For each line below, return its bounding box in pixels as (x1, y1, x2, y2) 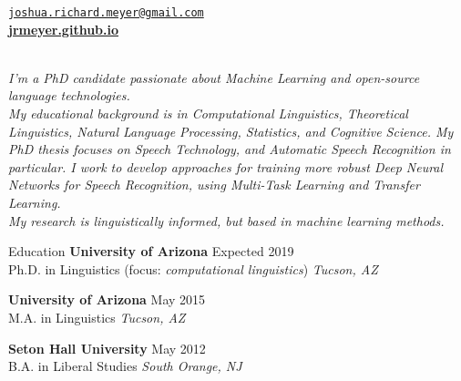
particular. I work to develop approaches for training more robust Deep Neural (8, 157, 444, 176)
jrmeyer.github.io (8, 19, 119, 38)
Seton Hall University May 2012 (8, 338, 206, 357)
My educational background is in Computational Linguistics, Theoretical (8, 104, 408, 123)
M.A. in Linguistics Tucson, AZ (8, 307, 186, 326)
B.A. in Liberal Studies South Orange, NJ (8, 356, 242, 376)
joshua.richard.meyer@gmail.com (8, 6, 204, 19)
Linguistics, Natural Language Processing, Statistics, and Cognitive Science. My (8, 121, 454, 140)
